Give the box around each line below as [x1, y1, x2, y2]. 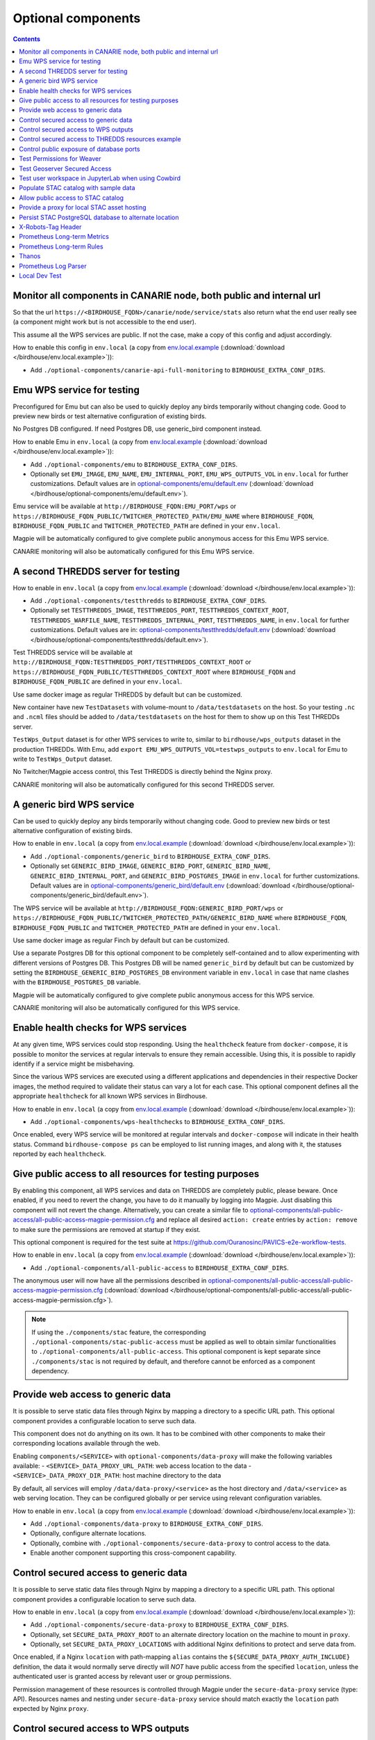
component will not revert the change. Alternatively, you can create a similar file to [12, 1205, 249, 1214]
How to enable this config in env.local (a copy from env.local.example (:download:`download [12, 343, 285, 351]
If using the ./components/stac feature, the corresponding [31, 1328, 206, 1336]
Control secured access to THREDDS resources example [19, 135, 181, 143]
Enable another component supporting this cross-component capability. [30, 1549, 237, 1557]
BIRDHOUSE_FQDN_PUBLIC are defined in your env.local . [12, 677, 183, 686]
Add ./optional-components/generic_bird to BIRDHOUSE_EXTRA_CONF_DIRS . [30, 852, 271, 860]
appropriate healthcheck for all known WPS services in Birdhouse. [12, 1092, 208, 1100]
